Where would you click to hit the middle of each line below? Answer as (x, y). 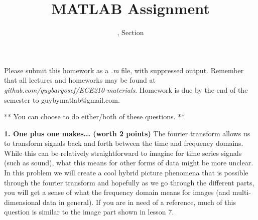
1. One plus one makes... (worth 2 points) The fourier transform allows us (127, 133)
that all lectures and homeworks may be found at (80, 80)
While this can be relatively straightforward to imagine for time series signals (123, 153)
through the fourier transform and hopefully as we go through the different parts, (129, 182)
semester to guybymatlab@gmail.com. (62, 99)
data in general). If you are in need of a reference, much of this (139, 202)
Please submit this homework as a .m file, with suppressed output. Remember (124, 70)
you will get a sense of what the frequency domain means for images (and (117, 192)
